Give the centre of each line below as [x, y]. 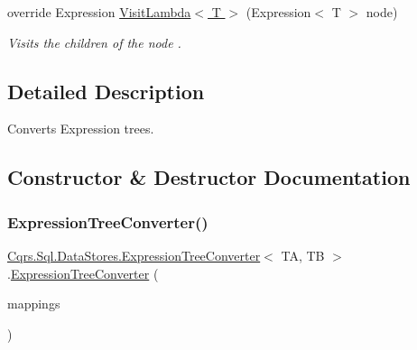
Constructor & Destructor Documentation [209, 177]
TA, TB [303, 255]
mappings [34, 304]
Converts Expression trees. [81, 129]
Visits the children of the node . [94, 42]
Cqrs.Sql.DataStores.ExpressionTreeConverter [134, 255]
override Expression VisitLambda [99, 12]
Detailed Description [106, 91]
